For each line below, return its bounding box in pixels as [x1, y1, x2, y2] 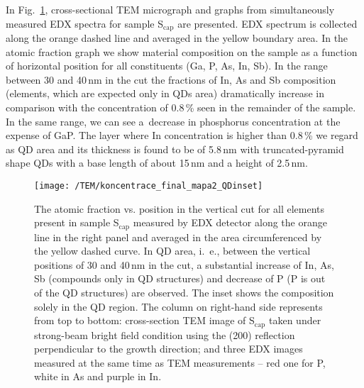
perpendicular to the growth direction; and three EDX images [34, 341, 303, 356]
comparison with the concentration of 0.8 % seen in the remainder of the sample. [6, 100, 356, 115]
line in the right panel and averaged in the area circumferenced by [34, 229, 322, 244]
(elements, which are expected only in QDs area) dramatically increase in [6, 86, 324, 101]
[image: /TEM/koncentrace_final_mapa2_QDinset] [34, 180, 263, 191]
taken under [268, 313, 321, 328]
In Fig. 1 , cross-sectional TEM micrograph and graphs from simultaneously [6, 2, 335, 16]
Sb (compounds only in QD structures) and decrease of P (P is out [34, 271, 326, 286]
